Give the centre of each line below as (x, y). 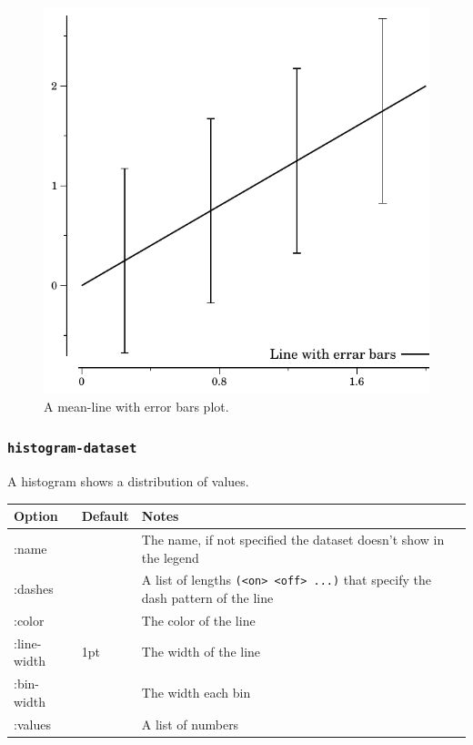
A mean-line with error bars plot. (136, 406)
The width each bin (196, 692)
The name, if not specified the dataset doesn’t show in (293, 539)
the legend (170, 557)
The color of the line (198, 620)
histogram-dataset (72, 449)
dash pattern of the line (207, 597)
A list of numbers (190, 724)
